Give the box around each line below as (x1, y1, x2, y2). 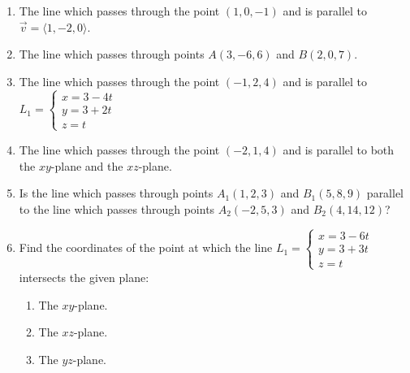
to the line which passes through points (19, 200, 215, 217)
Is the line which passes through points (19, 184, 214, 202)
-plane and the (50, 157, 123, 174)
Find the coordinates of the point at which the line (19, 239, 273, 256)
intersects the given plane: (19, 268, 149, 285)
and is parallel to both (283, 141, 395, 158)
